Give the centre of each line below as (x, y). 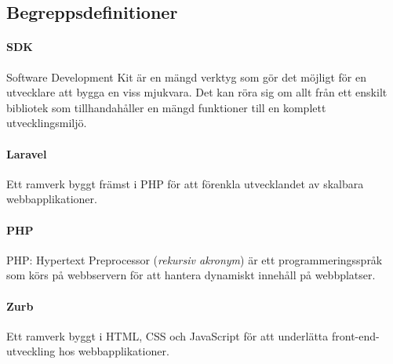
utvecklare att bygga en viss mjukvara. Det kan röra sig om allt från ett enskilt (197, 92)
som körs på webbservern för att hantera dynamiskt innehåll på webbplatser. (191, 275)
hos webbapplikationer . (114, 351)
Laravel (27, 153)
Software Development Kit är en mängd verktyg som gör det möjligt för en (186, 76)
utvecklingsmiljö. (47, 123)
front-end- (355, 335)
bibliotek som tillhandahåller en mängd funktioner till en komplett (166, 107)
